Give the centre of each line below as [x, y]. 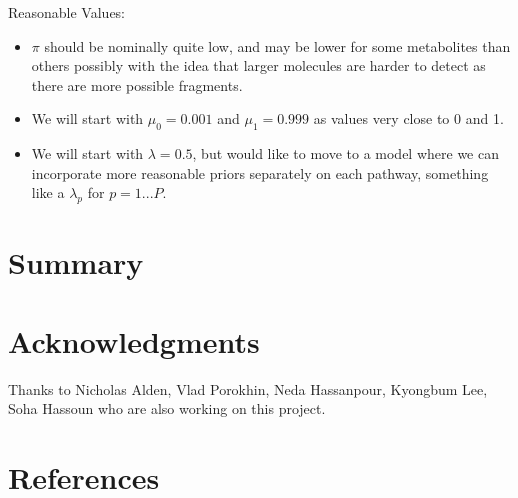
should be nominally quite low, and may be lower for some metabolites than [277, 45]
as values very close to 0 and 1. [408, 118]
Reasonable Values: [67, 12]
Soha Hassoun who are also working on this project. [167, 408]
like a [48, 192]
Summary [76, 262]
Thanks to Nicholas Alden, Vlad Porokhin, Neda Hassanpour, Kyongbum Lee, [248, 388]
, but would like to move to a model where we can [345, 153]
